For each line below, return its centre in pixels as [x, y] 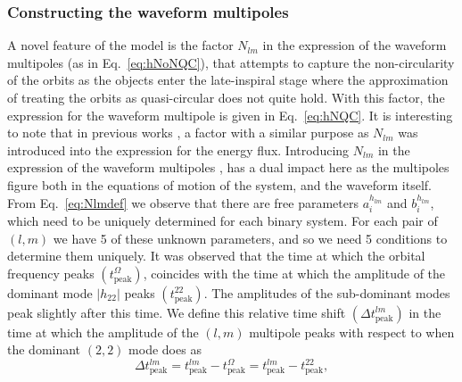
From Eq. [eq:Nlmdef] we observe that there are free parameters [183, 202]
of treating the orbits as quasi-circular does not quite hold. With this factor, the [226, 97]
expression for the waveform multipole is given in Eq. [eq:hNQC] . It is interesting [230, 115]
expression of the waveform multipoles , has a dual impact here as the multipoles [228, 167]
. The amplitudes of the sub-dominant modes [327, 292]
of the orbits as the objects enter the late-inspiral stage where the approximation [228, 80]
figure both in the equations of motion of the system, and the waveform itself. [219, 184]
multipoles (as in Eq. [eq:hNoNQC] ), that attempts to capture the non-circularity [231, 62]
